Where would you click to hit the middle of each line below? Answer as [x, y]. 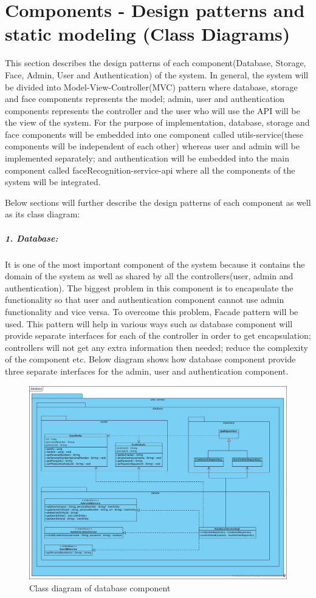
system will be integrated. [53, 182]
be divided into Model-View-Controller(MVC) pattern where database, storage [151, 87]
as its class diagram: [43, 214]
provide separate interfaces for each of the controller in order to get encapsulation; [158, 335]
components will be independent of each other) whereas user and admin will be [152, 146]
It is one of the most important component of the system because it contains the [155, 264]
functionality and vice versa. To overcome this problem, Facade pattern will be [152, 311]
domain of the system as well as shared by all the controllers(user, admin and [149, 276]
